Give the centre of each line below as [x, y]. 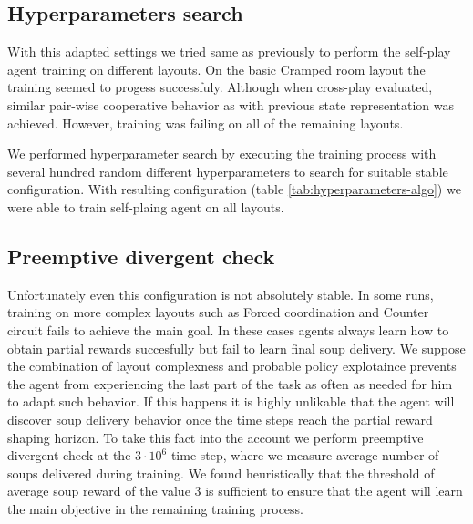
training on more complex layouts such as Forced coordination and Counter [218, 312]
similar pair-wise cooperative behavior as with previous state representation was [231, 104]
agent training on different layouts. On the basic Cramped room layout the [216, 69]
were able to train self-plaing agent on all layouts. [146, 206]
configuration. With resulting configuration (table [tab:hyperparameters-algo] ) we [234, 189]
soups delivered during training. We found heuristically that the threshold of [221, 473]
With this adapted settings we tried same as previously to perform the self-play [229, 51]
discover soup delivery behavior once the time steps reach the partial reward [220, 419]
